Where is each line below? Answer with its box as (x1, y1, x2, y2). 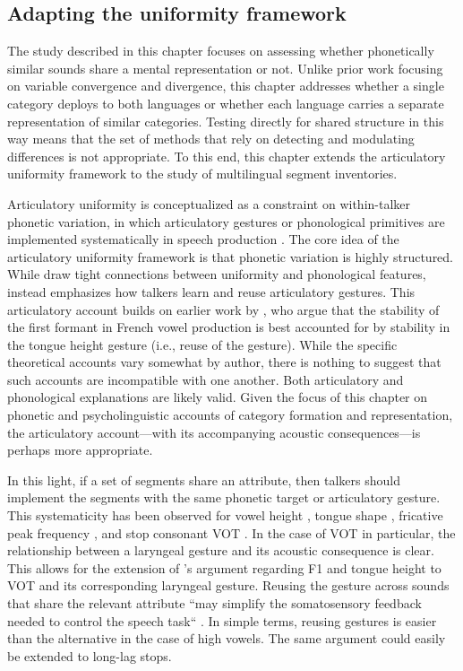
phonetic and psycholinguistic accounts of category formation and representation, (7, 405, 453, 424)
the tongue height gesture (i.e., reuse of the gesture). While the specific (7, 335, 398, 353)
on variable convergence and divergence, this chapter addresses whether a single (7, 76, 444, 95)
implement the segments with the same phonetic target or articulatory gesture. (7, 488, 441, 507)
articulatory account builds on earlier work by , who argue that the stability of (7, 300, 440, 318)
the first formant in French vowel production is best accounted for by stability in (7, 318, 450, 336)
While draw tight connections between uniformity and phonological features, (7, 265, 426, 283)
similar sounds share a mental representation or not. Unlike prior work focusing (7, 58, 443, 77)
